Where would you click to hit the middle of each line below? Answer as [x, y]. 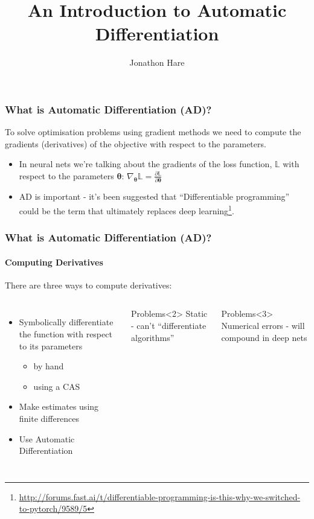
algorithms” [153, 337]
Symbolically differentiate [66, 322]
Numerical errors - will [263, 325]
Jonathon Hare [157, 62]
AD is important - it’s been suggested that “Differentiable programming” [154, 196]
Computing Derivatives [54, 262]
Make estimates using [59, 406]
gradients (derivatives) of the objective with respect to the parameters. [136, 143]
